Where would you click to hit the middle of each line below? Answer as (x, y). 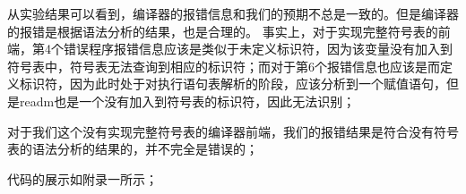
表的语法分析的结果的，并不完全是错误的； (133, 149)
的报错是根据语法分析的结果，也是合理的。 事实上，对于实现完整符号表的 (223, 31)
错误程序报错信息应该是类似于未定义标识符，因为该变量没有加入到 (258, 49)
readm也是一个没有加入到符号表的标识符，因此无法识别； (187, 101)
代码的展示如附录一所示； (82, 178)
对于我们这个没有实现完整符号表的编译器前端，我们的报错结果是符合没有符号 (233, 131)
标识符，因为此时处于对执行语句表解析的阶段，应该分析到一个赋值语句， (233, 84)
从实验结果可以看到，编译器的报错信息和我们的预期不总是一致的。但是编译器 (233, 13)
